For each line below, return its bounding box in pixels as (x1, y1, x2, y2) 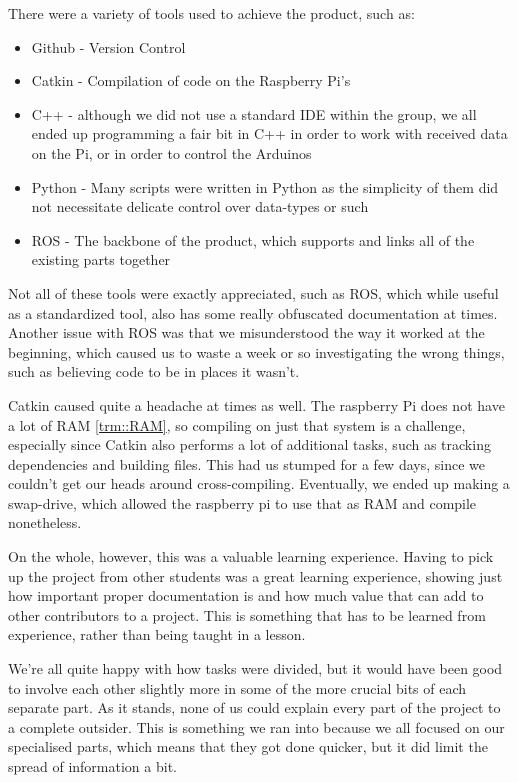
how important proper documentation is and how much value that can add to (8, 585, 484, 606)
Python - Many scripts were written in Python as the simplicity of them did (31, 176, 499, 197)
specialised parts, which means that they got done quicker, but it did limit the (8, 736, 488, 757)
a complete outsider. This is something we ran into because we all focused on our (8, 716, 505, 737)
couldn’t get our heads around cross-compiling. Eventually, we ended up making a (8, 473, 510, 494)
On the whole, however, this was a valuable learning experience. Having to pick (8, 546, 494, 567)
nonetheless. (8, 512, 82, 533)
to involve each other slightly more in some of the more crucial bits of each (8, 677, 467, 698)
